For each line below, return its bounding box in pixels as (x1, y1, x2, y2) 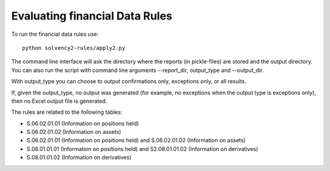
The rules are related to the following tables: (11, 108, 122, 116)
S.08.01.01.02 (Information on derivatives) (26, 154, 131, 161)
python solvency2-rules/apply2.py (22, 44, 125, 51)
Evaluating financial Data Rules (11, 9, 172, 23)
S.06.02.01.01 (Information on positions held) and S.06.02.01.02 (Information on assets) (26, 137, 246, 144)
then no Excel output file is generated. (11, 97, 107, 105)
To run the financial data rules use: (11, 30, 99, 38)
